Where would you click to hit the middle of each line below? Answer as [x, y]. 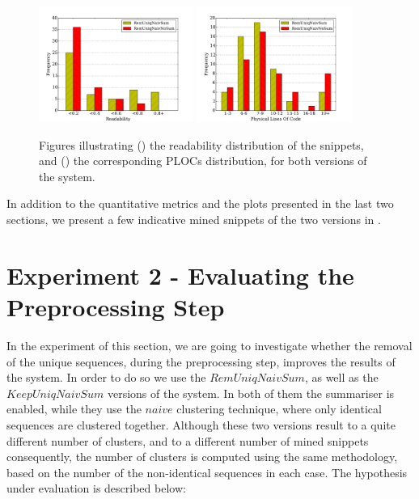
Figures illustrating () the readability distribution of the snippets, [201, 144]
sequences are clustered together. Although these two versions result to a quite [201, 424]
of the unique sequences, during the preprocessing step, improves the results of [201, 361]
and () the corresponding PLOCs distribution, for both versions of [203, 161]
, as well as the [341, 377]
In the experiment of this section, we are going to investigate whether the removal [209, 345]
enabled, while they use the [74, 409]
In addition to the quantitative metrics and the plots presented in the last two [200, 203]
